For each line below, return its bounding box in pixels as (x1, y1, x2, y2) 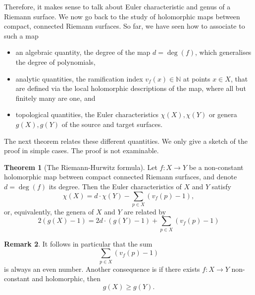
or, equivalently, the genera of (4, 206, 94, 216)
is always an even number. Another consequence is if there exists (4, 263, 200, 274)
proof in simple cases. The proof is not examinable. (4, 145, 159, 156)
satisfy (211, 181, 231, 191)
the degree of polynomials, (15, 56, 96, 67)
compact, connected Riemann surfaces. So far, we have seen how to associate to (4, 21, 245, 31)
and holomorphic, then (32, 273, 101, 284)
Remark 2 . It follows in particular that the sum (4, 238, 153, 249)
